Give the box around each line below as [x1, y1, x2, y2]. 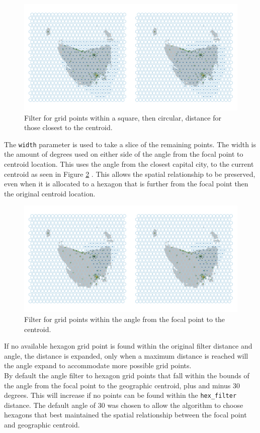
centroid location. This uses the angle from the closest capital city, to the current [4, 159, 254, 169]
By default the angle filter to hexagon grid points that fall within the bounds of [4, 370, 249, 380]
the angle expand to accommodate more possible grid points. [4, 360, 192, 371]
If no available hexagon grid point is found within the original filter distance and [4, 341, 252, 351]
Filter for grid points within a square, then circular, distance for [24, 112, 221, 123]
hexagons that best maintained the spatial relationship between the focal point [4, 409, 247, 420]
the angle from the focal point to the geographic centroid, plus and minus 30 [4, 380, 240, 390]
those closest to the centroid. [24, 122, 113, 133]
